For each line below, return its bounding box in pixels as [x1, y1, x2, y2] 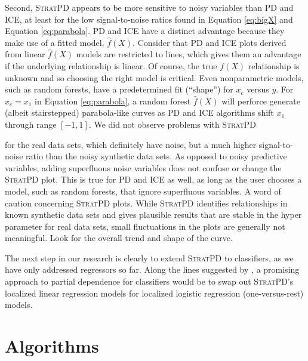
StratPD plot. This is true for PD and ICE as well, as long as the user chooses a [5, 173, 302, 186]
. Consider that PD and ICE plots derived [133, 36, 287, 48]
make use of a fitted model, [5, 36, 104, 48]
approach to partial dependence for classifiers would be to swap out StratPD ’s [5, 275, 294, 288]
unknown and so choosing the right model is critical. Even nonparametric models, [5, 71, 304, 84]
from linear [5, 48, 45, 60]
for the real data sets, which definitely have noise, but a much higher [5, 138, 257, 150]
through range [5, 118, 57, 130]
